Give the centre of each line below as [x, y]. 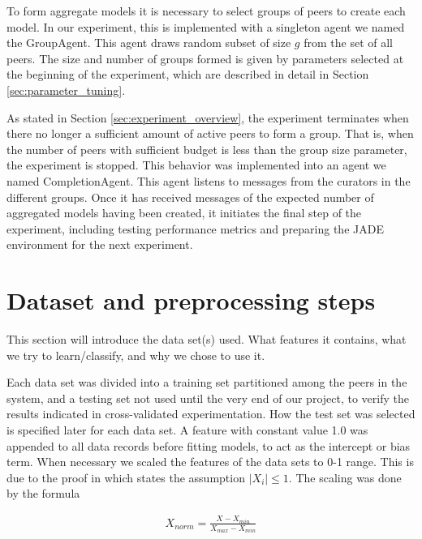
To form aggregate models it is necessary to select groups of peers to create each [206, 11]
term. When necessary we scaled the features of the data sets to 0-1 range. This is [210, 462]
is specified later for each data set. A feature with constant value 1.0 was [187, 430]
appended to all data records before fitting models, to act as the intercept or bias [209, 445]
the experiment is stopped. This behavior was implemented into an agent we [196, 165]
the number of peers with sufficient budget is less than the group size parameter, [207, 149]
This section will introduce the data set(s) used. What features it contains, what [207, 339]
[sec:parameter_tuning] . [66, 90]
